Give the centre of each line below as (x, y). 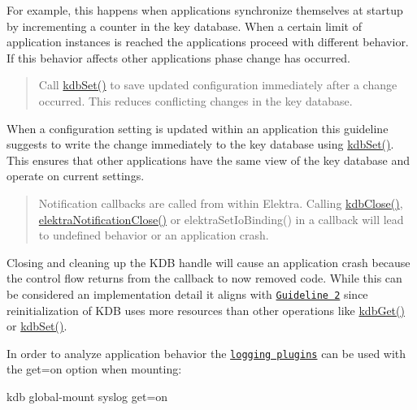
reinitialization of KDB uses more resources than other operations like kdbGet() (206, 310)
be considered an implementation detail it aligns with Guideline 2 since (187, 293)
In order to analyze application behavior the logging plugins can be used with (206, 353)
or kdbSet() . (37, 326)
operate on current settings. (76, 176)
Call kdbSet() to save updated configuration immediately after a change (218, 85)
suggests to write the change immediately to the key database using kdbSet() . (200, 144)
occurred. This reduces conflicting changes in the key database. (195, 100)
